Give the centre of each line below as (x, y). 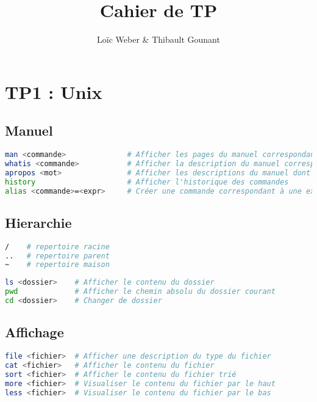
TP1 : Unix (54, 91)
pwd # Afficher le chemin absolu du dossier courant (140, 292)
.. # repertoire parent (57, 256)
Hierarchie (38, 222)
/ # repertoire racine (57, 247)
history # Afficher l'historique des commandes (147, 182)
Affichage (34, 332)
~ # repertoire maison (57, 265)
